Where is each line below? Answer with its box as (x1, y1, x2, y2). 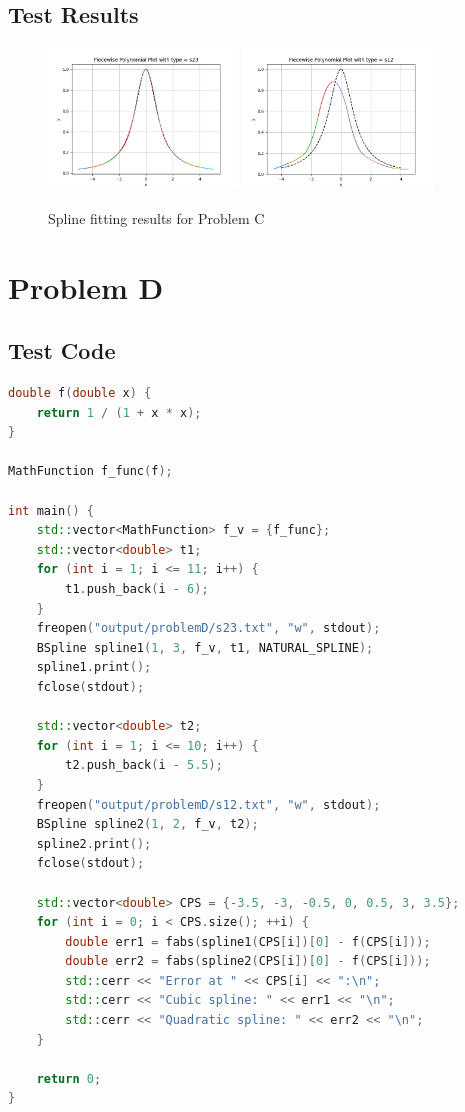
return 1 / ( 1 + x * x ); (36, 405, 202, 420)
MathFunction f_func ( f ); (8, 464, 173, 479)
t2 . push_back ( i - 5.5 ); (65, 758, 223, 773)
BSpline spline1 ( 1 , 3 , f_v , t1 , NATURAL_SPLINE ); (36, 640, 374, 655)
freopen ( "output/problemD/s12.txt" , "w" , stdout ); (36, 797, 381, 812)
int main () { (8, 503, 94, 518)
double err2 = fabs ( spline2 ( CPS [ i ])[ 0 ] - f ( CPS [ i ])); (65, 954, 431, 969)
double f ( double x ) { (8, 386, 152, 401)
